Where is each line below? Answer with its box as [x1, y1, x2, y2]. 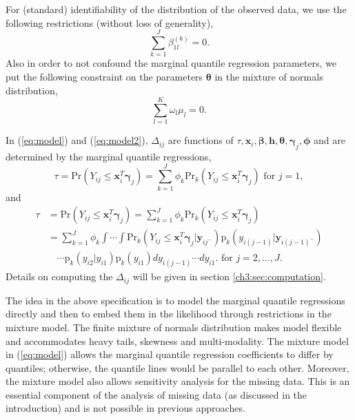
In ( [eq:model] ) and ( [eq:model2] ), [6, 133, 148, 147]
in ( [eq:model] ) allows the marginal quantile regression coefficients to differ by [6, 347, 334, 361]
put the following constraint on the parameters [6, 69, 203, 83]
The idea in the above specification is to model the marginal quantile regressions [6, 293, 345, 307]
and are [314, 133, 345, 147]
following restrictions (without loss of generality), [6, 15, 214, 30]
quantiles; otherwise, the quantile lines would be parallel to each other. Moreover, [6, 360, 349, 375]
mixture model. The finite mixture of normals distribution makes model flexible [6, 319, 342, 334]
